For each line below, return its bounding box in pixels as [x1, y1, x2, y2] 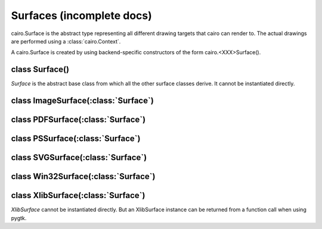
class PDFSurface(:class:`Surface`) [11, 115, 146, 125]
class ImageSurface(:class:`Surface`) [11, 96, 154, 106]
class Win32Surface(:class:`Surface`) [11, 171, 156, 181]
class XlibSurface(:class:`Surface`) [11, 190, 145, 200]
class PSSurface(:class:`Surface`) [11, 134, 141, 144]
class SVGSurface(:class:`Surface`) [11, 152, 147, 163]
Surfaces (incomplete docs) [11, 9, 152, 22]
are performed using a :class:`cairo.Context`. [11, 37, 121, 45]
